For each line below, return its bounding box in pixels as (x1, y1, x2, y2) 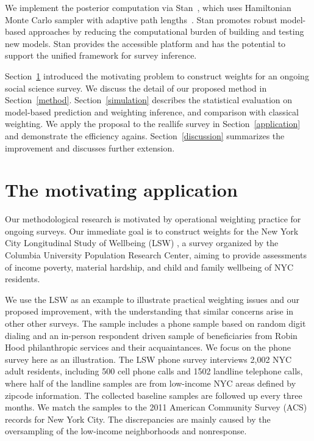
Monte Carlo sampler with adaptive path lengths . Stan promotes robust (5, 13, 277, 26)
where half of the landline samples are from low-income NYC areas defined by (5, 376, 296, 389)
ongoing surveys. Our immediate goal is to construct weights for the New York (5, 224, 299, 237)
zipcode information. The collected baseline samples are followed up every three (5, 388, 302, 401)
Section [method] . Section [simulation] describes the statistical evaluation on (5, 93, 293, 106)
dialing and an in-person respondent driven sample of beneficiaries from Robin (5, 329, 298, 341)
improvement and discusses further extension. (5, 141, 175, 154)
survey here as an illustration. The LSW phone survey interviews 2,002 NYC (5, 352, 292, 365)
